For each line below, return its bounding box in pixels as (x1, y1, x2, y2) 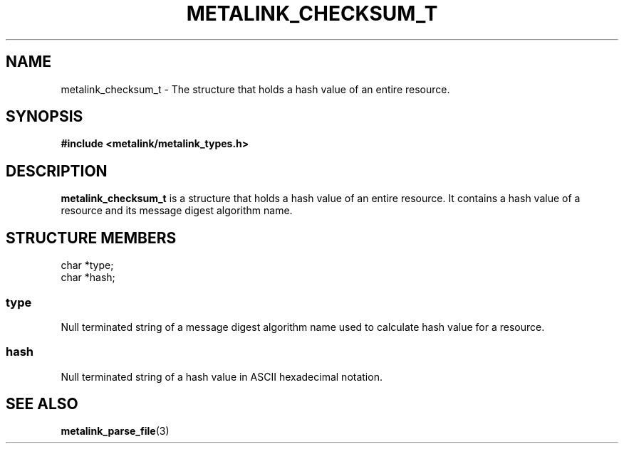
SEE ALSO (6, 395, 78, 413)
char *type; (61, 259, 114, 272)
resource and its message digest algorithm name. (61, 204, 293, 217)
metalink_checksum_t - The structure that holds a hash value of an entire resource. (61, 83, 450, 95)
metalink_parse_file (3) (61, 425, 170, 438)
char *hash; (61, 271, 115, 284)
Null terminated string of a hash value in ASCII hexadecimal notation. (61, 370, 383, 383)
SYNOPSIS (6, 107, 83, 126)
